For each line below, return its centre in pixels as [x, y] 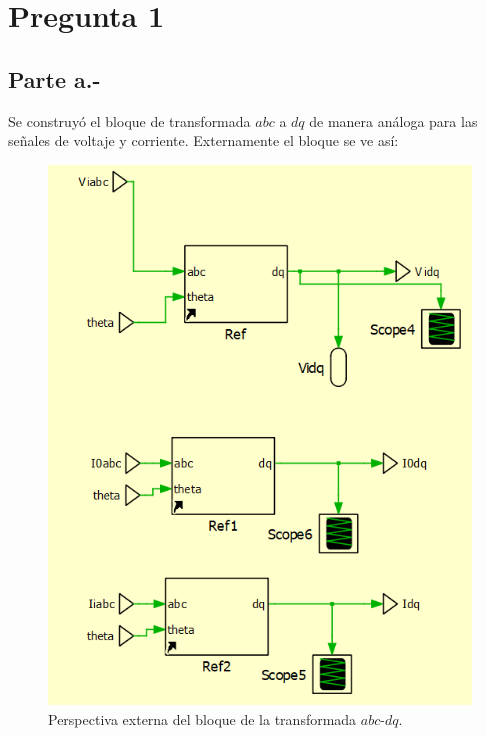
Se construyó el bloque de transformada [129, 120]
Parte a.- [54, 78]
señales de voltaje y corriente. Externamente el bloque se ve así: [203, 140]
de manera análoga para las [393, 120]
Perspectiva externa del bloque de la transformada [202, 718]
